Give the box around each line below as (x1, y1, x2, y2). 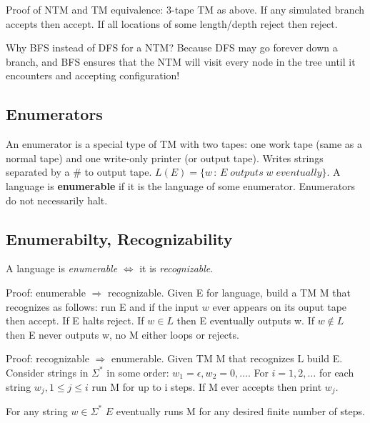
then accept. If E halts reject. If (6, 313, 144, 328)
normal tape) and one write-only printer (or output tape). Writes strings (6, 150, 324, 165)
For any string (6, 403, 68, 418)
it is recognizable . (139, 261, 214, 276)
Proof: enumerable (6, 284, 86, 299)
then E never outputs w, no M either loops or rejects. (6, 327, 239, 342)
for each (319, 364, 354, 379)
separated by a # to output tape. (6, 164, 152, 179)
